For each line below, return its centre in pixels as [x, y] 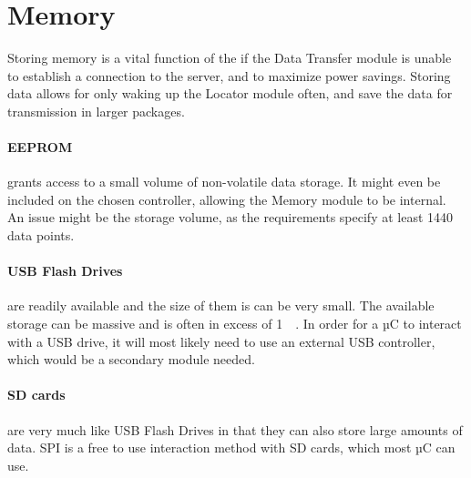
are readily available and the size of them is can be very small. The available [221, 305]
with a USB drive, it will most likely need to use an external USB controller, [221, 341]
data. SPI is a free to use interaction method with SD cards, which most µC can [231, 447]
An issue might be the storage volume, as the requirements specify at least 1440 [230, 217]
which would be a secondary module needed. [131, 359]
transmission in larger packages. [96, 111]
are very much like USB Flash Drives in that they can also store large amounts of [235, 429]
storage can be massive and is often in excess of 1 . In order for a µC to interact [235, 324]
